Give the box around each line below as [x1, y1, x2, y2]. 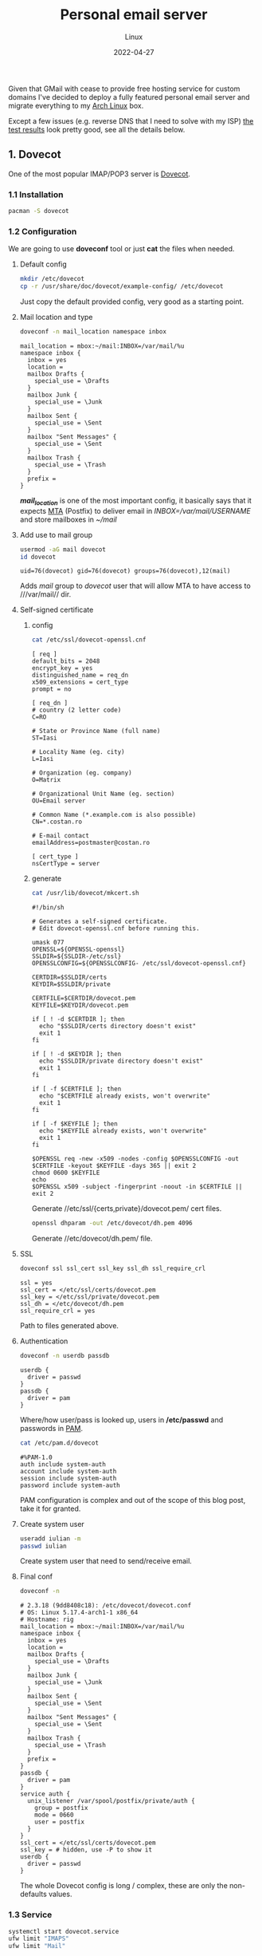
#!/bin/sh [31, 904, 65, 912]
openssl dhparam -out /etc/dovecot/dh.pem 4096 [31, 1219, 193, 1228]
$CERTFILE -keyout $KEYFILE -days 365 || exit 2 [31, 1162, 197, 1170]
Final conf [19, 1572, 53, 1581]
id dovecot [19, 553, 57, 561]
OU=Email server [31, 797, 86, 805]
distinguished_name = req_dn [31, 672, 129, 680]
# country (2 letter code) [31, 706, 122, 715]
